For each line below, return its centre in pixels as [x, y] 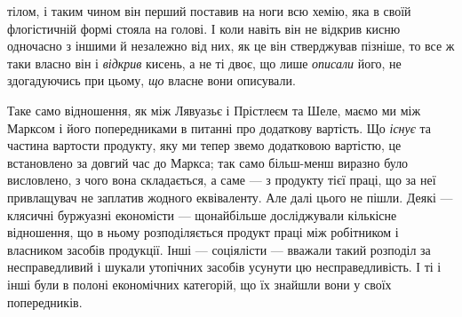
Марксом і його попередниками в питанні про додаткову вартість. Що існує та [219, 127]
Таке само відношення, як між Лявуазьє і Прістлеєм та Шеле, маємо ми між [214, 110]
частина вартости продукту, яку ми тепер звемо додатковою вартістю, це [204, 145]
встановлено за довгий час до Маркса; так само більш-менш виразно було [208, 162]
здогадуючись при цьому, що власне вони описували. [151, 80]
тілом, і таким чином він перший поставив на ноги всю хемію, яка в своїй [209, 11]
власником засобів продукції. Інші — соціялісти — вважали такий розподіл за [219, 249]
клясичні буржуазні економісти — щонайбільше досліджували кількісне [202, 214]
